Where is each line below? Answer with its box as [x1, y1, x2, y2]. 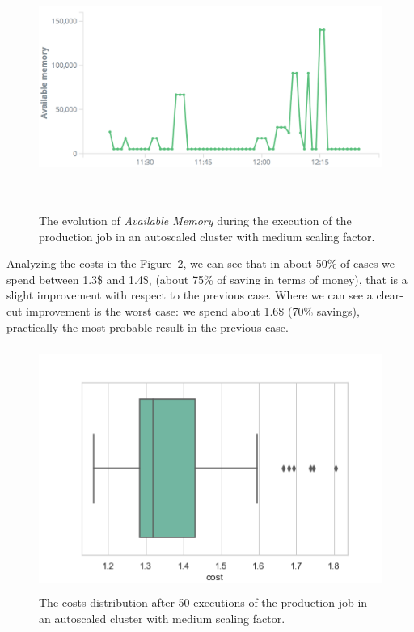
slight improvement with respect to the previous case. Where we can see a [6, 286, 373, 303]
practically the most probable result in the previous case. [6, 318, 289, 335]
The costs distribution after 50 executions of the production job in [39, 594, 368, 611]
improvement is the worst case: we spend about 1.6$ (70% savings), [26, 302, 360, 319]
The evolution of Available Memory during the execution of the [39, 211, 352, 228]
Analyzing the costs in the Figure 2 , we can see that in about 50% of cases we [6, 255, 395, 272]
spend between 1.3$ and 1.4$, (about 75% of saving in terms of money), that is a [6, 270, 408, 287]
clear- [376, 286, 403, 303]
